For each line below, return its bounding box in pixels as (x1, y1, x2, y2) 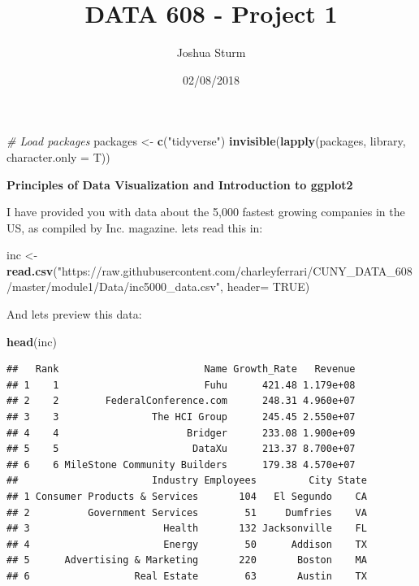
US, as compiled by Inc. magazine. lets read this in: (6, 219, 263, 236)
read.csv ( (6, 262, 58, 279)
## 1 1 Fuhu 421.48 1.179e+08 (6, 379, 356, 391)
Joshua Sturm (176, 44, 246, 61)
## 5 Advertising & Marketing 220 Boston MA (6, 554, 367, 566)
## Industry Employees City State (6, 475, 367, 487)
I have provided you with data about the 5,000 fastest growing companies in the (6, 203, 405, 220)
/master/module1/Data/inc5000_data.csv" (6, 278, 221, 295)
